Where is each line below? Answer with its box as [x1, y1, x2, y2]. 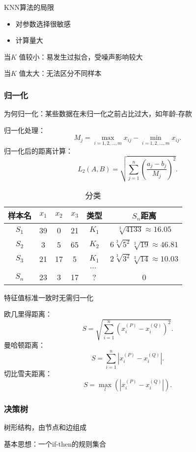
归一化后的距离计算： [4, 145, 73, 156]
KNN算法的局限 [4, 2, 54, 12]
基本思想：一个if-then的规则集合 [4, 438, 107, 449]
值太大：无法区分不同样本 [19, 68, 102, 78]
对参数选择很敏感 [15, 18, 71, 29]
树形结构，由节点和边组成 [4, 421, 86, 432]
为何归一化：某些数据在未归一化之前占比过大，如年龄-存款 [4, 108, 192, 119]
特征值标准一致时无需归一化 [4, 292, 93, 302]
